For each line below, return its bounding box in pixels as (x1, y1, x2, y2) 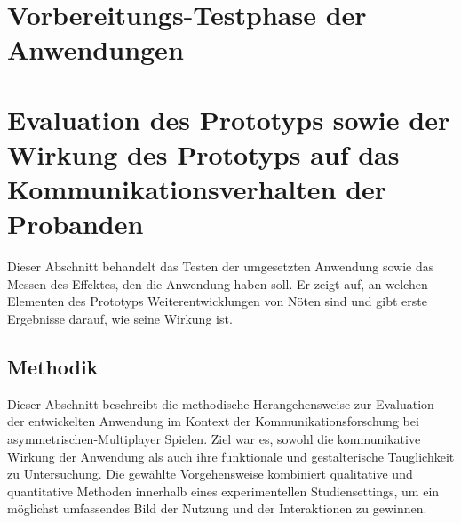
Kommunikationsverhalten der (7, 171, 387, 207)
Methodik (7, 353, 99, 381)
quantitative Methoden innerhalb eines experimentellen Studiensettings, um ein (7, 481, 440, 500)
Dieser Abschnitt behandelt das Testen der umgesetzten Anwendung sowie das (7, 257, 434, 276)
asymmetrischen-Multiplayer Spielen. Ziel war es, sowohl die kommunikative (7, 430, 421, 448)
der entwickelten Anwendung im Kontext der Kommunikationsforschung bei (7, 412, 419, 430)
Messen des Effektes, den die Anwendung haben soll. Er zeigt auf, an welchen (7, 274, 428, 293)
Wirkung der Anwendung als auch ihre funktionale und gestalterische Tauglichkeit (7, 447, 455, 465)
